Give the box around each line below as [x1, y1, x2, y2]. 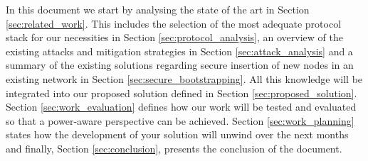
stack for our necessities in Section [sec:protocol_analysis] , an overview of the [6, 30, 343, 45]
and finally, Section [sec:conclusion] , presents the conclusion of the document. [6, 140, 342, 155]
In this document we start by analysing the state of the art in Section [6, 2, 310, 16]
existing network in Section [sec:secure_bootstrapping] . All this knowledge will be [6, 71, 363, 86]
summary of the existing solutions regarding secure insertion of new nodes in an [6, 57, 354, 72]
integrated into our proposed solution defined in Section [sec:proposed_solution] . [6, 85, 357, 100]
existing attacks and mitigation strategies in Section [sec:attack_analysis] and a [6, 43, 353, 58]
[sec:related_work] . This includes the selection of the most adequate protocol [6, 16, 342, 30]
